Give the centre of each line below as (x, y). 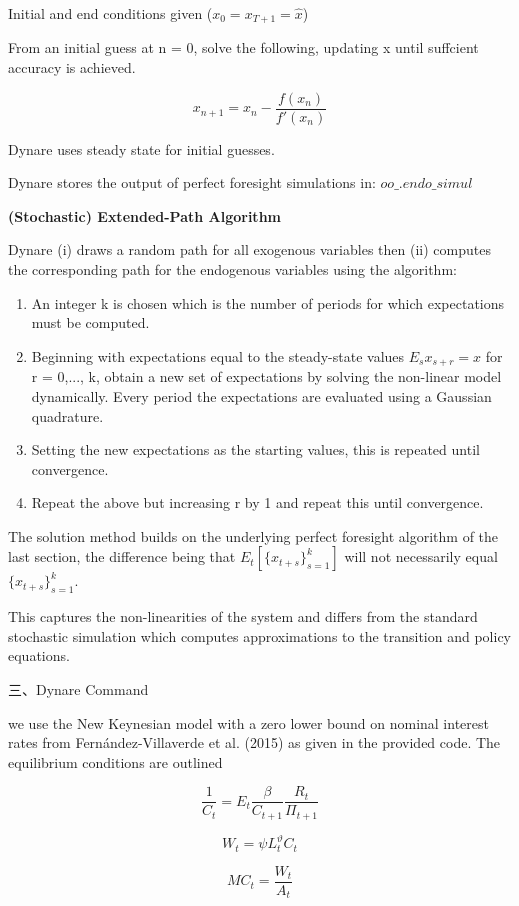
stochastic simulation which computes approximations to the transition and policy (260, 635)
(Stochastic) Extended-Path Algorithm (144, 215)
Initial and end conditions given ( (110, 13)
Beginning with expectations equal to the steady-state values (218, 355)
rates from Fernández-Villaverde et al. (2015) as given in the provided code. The (254, 742)
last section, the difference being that (122, 556)
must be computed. (90, 322)
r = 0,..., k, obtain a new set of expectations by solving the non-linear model (266, 376)
